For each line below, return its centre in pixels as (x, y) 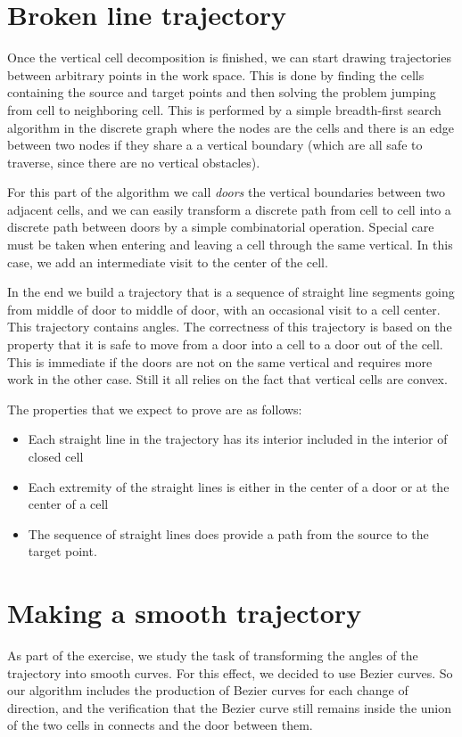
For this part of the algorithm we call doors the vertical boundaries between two (227, 192)
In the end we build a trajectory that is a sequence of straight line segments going (231, 292)
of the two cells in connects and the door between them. (160, 725)
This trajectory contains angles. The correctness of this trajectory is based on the (230, 327)
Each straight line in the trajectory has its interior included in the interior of (238, 439)
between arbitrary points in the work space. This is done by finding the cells (216, 74)
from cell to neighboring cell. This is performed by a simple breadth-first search (224, 109)
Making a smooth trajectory (185, 613)
